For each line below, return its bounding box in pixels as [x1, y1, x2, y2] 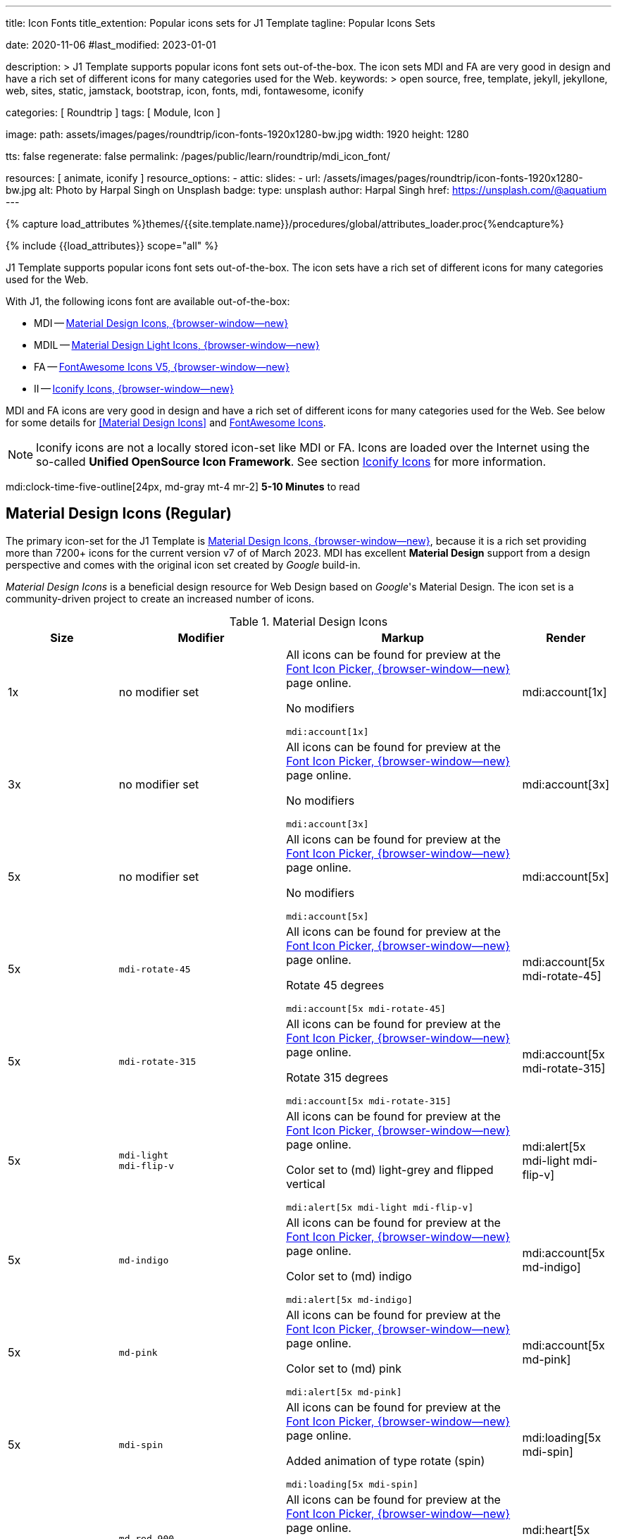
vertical [286, 1176, 325, 1191]
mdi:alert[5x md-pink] [286, 1386, 402, 1397]
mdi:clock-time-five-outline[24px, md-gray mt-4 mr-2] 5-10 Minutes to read [6, 481, 361, 493]
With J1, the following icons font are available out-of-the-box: [6, 295, 290, 307]
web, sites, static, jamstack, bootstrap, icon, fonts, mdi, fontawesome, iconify [6, 85, 364, 97]
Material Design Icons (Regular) [6, 505, 232, 523]
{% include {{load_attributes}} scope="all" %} [6, 240, 218, 252]
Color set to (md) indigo [286, 1268, 412, 1283]
